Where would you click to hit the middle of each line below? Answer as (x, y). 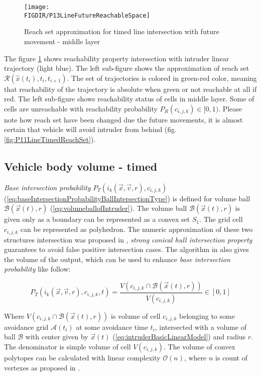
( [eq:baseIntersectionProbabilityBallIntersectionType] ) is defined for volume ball (127, 198)
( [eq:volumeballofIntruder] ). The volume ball (118, 208)
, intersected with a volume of (201, 327)
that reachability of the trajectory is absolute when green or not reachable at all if (130, 89)
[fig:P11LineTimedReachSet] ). (50, 139)
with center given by (57, 337)
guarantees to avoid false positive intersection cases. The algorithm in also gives (126, 249)
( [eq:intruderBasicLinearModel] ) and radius (179, 337)
